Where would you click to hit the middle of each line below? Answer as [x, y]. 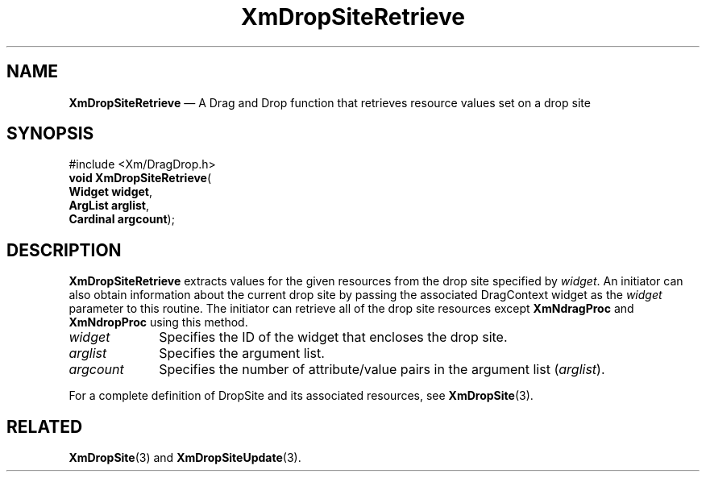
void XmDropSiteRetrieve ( [140, 178]
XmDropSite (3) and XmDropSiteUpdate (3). [185, 458]
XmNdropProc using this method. [158, 322]
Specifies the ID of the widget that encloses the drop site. [333, 337]
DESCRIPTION [64, 250]
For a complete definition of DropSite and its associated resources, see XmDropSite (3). [301, 396]
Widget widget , [111, 192]
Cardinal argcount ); [122, 219]
